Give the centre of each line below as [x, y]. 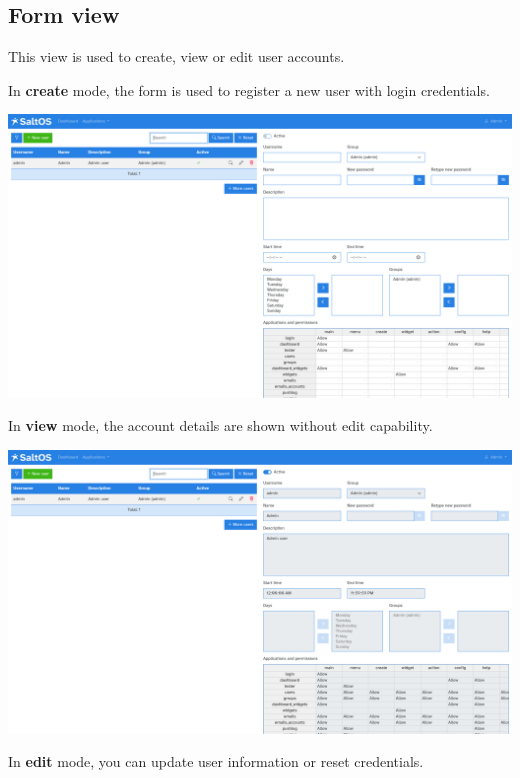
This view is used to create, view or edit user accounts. [176, 56]
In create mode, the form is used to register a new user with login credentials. [249, 89]
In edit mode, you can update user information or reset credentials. [216, 761]
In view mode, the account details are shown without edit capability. [220, 425]
